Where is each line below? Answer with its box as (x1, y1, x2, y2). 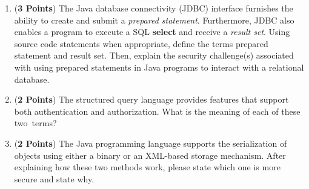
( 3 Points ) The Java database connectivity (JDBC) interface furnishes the (14, 2, 293, 14)
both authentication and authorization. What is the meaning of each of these (14, 104, 301, 117)
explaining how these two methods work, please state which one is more (14, 161, 281, 173)
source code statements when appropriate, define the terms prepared (14, 37, 268, 50)
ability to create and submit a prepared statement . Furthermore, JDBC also (14, 13, 294, 26)
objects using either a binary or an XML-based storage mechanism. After (14, 149, 286, 161)
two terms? (14, 117, 57, 129)
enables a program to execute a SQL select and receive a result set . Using (14, 25, 290, 38)
